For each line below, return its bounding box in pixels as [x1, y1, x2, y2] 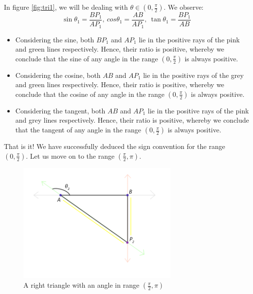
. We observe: [163, 2, 204, 12]
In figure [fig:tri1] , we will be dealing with [4, 2, 128, 12]
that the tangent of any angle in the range [15, 125, 142, 135]
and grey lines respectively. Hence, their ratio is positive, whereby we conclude [15, 115, 249, 125]
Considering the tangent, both [15, 105, 106, 115]
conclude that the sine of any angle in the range [15, 53, 158, 63]
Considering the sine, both [15, 34, 94, 44]
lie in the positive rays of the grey [143, 70, 244, 80]
